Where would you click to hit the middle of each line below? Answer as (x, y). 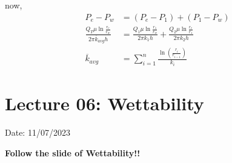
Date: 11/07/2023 (38, 132)
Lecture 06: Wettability (104, 103)
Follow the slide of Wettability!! (73, 152)
